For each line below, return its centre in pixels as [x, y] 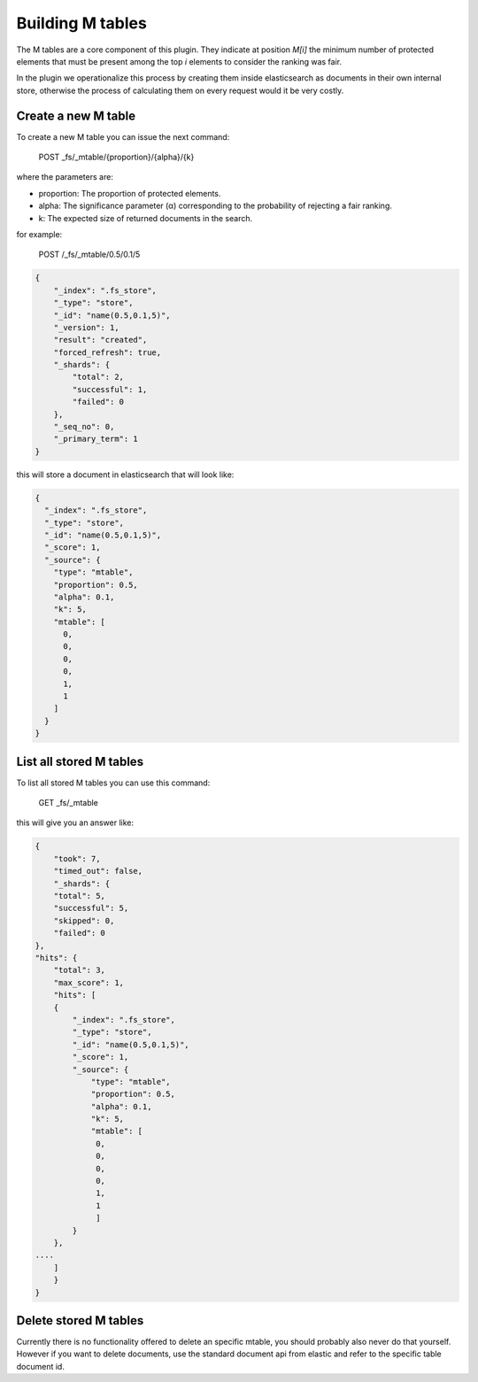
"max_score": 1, [89, 982]
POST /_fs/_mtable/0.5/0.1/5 [89, 255]
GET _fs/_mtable [69, 803]
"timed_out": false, [98, 871]
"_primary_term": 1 [96, 439]
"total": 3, [80, 970]
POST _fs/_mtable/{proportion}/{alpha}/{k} [116, 157]
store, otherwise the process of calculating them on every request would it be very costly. [180, 90]
